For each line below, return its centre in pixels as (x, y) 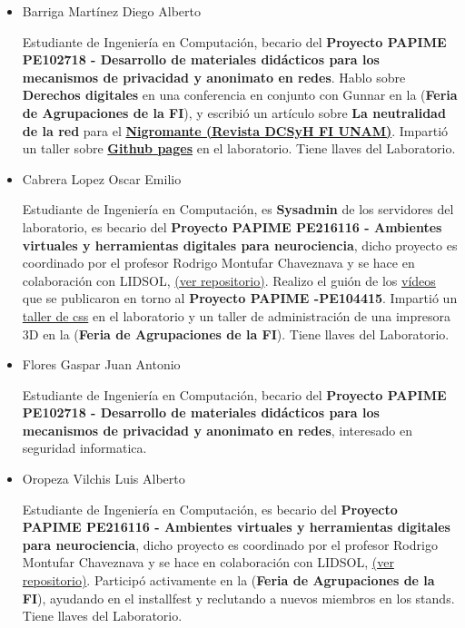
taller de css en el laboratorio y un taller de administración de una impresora (236, 315)
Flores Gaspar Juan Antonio (101, 364)
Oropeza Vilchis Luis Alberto (104, 479)
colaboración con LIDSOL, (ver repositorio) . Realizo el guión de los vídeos (229, 280)
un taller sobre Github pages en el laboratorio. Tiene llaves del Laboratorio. (239, 148)
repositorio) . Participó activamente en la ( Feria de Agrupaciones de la (228, 580)
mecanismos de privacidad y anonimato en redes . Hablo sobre (214, 77)
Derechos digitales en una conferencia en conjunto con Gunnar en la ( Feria (240, 95)
